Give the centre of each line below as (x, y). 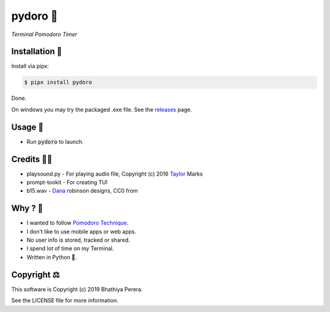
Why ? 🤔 (27, 208)
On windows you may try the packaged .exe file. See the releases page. (102, 110)
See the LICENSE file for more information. (65, 300)
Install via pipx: (30, 66)
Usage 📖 (28, 127)
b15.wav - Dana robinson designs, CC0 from (82, 191)
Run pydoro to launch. (55, 141)
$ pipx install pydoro (58, 82)
